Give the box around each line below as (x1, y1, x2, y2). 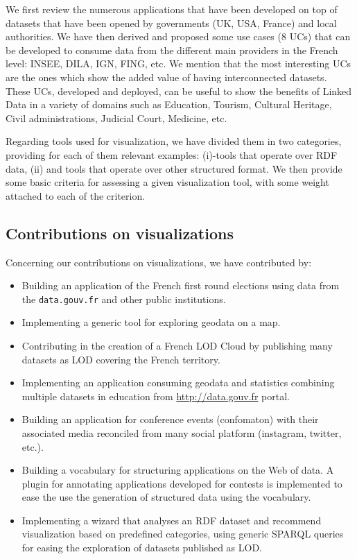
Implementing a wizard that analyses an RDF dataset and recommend (21, 513, 322, 527)
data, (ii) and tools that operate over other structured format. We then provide (6, 161, 342, 175)
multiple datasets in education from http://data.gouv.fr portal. (21, 388, 290, 403)
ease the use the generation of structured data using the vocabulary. (21, 490, 311, 504)
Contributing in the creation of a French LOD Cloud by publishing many (21, 338, 333, 352)
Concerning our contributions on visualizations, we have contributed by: (6, 255, 312, 269)
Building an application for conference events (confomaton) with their (21, 412, 319, 427)
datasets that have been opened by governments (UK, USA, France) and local (6, 15, 337, 30)
